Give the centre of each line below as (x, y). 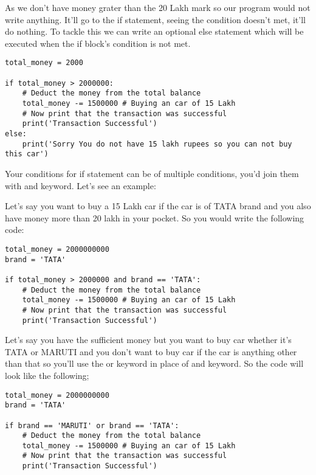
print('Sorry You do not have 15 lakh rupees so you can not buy (157, 144)
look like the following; (47, 375)
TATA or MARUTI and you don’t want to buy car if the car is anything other (151, 351)
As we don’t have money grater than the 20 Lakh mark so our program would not (158, 7)
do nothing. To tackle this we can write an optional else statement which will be (154, 31)
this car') (27, 154)
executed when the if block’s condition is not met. (98, 43)
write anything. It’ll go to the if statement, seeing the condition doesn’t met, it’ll (155, 19)
